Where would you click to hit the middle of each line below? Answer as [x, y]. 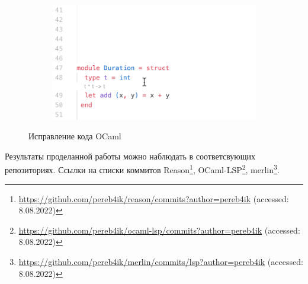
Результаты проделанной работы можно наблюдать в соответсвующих [130, 156]
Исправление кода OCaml [75, 136]
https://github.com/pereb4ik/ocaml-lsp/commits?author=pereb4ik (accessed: [159, 230]
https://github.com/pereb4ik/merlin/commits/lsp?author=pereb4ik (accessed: [161, 262]
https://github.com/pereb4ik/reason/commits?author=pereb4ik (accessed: [154, 198]
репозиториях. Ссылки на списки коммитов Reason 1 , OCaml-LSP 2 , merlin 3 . [142, 169]
